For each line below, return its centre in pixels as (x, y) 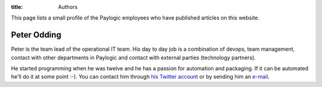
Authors (68, 7)
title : (17, 7)
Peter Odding (36, 35)
